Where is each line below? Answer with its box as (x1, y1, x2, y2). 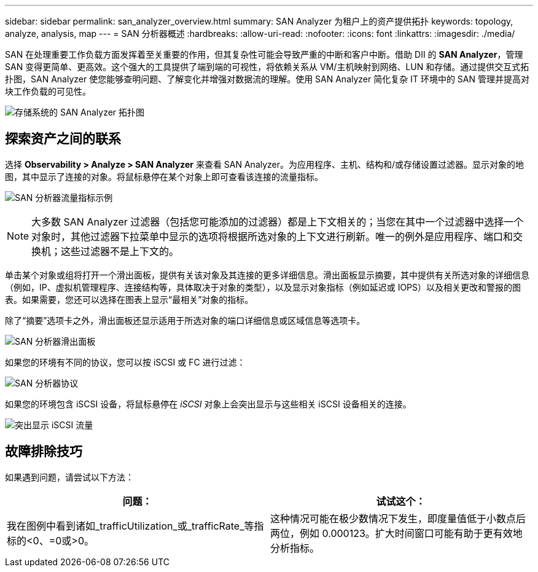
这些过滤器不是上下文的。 (61, 245, 179, 257)
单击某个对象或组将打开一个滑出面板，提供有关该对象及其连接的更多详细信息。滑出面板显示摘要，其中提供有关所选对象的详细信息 (5, 269, 529, 280)
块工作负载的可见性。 (5, 86, 91, 96)
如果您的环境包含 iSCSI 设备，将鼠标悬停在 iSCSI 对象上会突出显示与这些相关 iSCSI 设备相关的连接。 (5, 398, 411, 409)
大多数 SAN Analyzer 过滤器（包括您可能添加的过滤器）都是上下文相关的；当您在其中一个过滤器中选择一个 (31, 215, 524, 228)
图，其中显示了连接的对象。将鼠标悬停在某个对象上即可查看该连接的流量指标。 (5, 171, 323, 182)
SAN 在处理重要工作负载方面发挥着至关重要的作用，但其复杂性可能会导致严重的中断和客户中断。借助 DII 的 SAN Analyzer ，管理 (5, 49, 523, 60)
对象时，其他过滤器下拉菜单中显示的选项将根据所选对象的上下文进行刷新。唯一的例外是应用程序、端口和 (31, 230, 513, 243)
